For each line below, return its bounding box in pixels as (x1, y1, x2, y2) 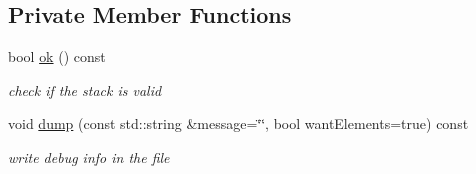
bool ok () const (8, 46, 106, 67)
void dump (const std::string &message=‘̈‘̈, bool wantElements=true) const (8, 113, 469, 134)
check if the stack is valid (8, 79, 162, 100)
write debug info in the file (8, 146, 170, 167)
